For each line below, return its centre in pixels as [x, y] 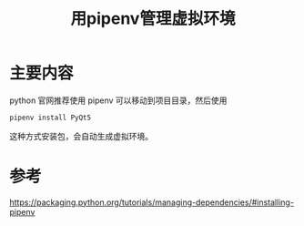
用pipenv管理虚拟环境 [153, 19]
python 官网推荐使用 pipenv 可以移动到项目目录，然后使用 [118, 100]
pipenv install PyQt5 [51, 118]
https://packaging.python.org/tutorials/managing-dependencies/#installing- [152, 202]
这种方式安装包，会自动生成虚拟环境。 [81, 136]
